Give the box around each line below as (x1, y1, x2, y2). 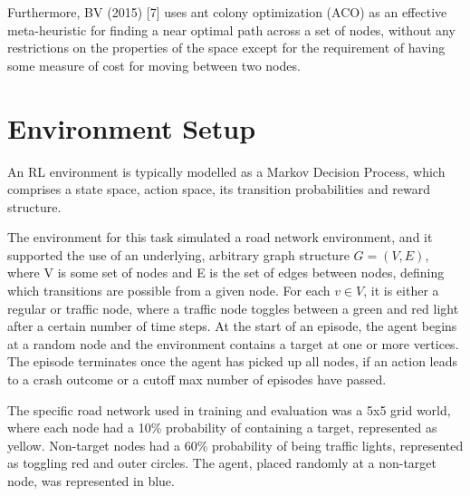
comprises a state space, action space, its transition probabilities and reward (7, 180, 431, 199)
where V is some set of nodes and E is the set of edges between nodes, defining (7, 263, 445, 282)
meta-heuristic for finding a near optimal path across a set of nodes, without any (7, 20, 456, 39)
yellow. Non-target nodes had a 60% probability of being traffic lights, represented (7, 435, 464, 454)
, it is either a (363, 281, 439, 300)
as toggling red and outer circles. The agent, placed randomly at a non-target (7, 453, 437, 472)
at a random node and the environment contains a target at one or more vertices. (7, 334, 459, 353)
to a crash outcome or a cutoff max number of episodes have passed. (7, 370, 387, 389)
